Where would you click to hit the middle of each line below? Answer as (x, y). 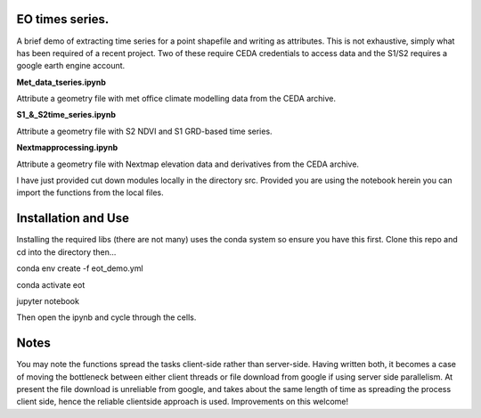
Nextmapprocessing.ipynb (67, 148)
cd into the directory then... (66, 252)
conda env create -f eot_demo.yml (80, 268)
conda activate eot (51, 284)
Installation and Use (73, 218)
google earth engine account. (71, 66)
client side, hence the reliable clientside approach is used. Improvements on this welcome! (183, 402)
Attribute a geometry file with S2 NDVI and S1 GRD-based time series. (144, 131)
